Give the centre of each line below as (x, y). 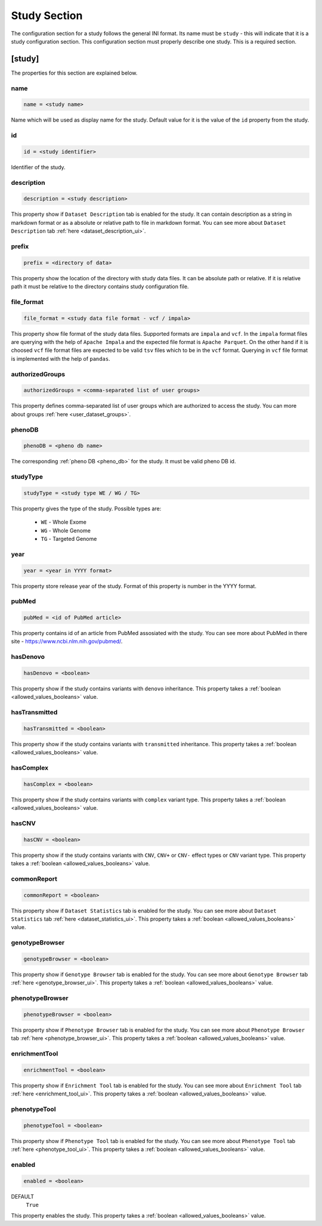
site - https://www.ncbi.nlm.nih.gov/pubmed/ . (67, 642)
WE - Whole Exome (64, 522)
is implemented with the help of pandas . (61, 358)
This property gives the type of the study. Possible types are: (86, 508)
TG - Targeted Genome (69, 539)
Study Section (47, 16)
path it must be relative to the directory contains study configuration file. (100, 287)
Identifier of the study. (38, 167)
